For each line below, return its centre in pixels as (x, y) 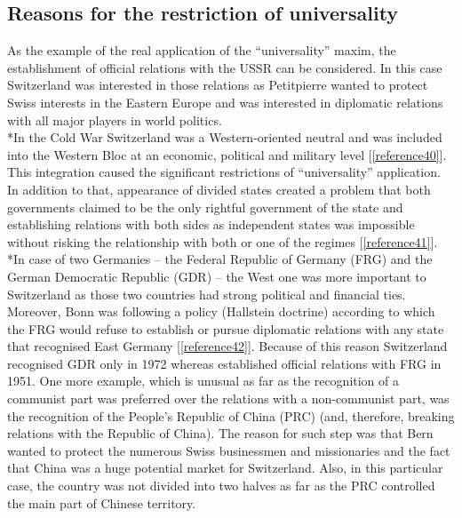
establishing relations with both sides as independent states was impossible (211, 224)
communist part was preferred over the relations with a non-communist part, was (228, 398)
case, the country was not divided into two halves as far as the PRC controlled (221, 486)
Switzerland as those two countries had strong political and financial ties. (207, 294)
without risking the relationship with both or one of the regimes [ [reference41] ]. (223, 241)
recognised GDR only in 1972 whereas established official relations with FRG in (224, 363)
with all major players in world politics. (115, 120)
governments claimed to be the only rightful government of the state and (205, 207)
